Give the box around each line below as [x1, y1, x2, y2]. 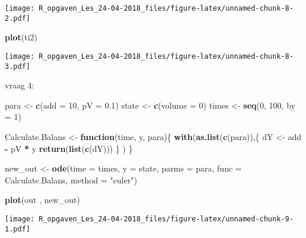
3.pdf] [5, 62, 30, 71]
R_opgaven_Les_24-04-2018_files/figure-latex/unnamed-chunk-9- [39, 214, 294, 223]
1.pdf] [5, 224, 30, 233]
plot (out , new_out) [5, 193, 80, 206]
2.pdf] [5, 14, 30, 23]
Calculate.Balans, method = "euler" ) [5, 173, 138, 186]
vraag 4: [5, 79, 34, 91]
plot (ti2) [5, 31, 37, 43]
